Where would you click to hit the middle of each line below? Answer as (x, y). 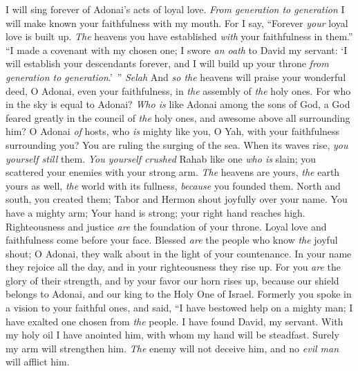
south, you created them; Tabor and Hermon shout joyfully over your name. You (177, 199)
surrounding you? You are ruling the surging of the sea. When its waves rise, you (177, 144)
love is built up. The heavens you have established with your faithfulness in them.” (179, 36)
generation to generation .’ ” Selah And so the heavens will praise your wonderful (176, 76)
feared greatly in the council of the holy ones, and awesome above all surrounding (178, 117)
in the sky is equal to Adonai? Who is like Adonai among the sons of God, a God (178, 104)
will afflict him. (38, 362)
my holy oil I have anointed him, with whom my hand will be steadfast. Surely (172, 335)
